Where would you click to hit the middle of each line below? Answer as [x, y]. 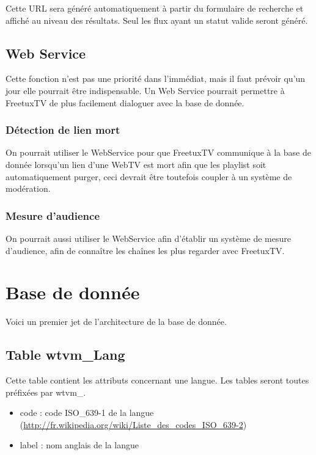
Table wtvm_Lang [65, 355]
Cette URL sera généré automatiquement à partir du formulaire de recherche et [155, 8]
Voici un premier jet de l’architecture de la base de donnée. [116, 322]
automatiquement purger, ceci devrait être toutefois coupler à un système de [149, 176]
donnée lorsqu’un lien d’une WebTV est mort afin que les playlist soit [136, 164]
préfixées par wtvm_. [46, 392]
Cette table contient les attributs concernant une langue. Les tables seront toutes [157, 380]
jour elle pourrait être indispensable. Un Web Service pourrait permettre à [145, 90]
